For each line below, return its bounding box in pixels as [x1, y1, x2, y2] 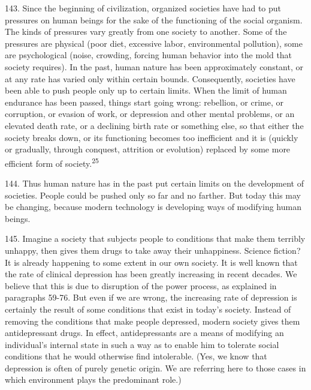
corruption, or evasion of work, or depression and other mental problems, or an [5, 107, 295, 120]
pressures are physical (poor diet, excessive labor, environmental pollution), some [5, 37, 303, 49]
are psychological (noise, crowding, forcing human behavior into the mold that [5, 49, 292, 61]
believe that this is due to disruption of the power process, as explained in [5, 279, 277, 292]
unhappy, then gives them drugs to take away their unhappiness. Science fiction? [5, 244, 301, 256]
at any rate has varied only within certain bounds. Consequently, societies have [5, 72, 295, 85]
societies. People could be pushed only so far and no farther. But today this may [5, 188, 301, 201]
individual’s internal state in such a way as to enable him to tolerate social [5, 338, 279, 350]
